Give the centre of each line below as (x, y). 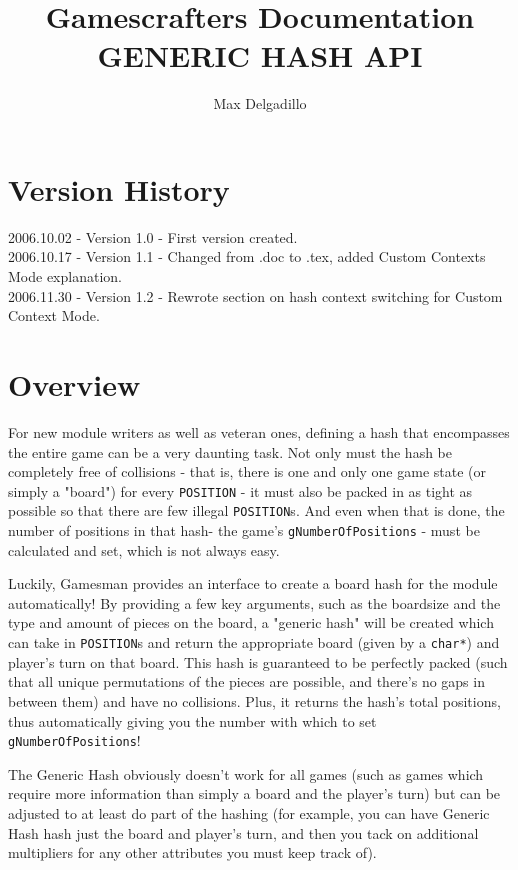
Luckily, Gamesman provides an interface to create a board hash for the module (253, 583)
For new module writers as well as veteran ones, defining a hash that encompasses (259, 431)
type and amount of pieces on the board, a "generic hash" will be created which (251, 622)
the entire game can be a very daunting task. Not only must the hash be (230, 451)
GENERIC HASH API (260, 55)
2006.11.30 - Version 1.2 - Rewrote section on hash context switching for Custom (255, 295)
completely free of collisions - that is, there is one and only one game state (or (247, 471)
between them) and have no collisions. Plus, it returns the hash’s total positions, (254, 700)
